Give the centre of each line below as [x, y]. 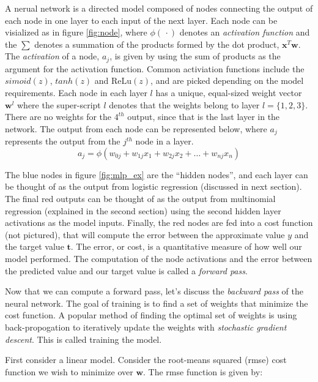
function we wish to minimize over [69, 371]
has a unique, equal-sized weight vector [229, 93]
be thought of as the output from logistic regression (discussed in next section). [153, 186]
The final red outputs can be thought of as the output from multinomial [140, 199]
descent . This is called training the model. [83, 339]
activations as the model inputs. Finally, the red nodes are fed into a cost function [159, 223]
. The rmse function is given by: [203, 371]
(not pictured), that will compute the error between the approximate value [145, 234]
